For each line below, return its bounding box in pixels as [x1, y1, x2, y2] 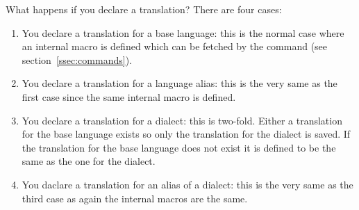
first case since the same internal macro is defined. [22, 89, 236, 104]
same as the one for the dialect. [22, 154, 156, 168]
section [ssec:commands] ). [22, 52, 132, 67]
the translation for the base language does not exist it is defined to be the [22, 140, 336, 154]
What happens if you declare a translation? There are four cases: [6, 2, 282, 16]
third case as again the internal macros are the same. [22, 191, 248, 205]
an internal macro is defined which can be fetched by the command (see [22, 39, 328, 54]
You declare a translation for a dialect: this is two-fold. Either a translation [22, 113, 342, 127]
